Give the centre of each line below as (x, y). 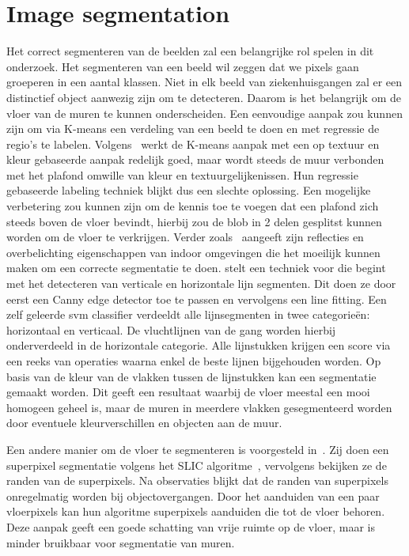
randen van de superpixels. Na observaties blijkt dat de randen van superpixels (197, 480)
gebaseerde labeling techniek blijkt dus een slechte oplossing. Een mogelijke (189, 190)
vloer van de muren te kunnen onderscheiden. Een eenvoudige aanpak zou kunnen (204, 113)
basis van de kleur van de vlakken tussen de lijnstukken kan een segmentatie (191, 376)
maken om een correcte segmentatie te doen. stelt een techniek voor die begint (196, 268)
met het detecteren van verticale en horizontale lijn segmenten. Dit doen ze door (201, 284)
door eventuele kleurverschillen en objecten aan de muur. (144, 423)
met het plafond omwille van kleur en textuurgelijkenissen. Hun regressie (182, 174)
